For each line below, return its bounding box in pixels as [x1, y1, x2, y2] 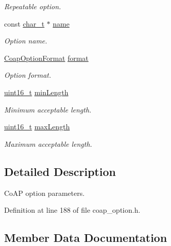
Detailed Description [4, 163, 116, 179]
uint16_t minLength [4, 86, 69, 97]
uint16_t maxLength [4, 121, 70, 132]
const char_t [4, 18, 45, 29]
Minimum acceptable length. [4, 104, 92, 115]
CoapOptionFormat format [4, 52, 89, 63]
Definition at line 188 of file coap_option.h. [4, 205, 140, 215]
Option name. [4, 35, 48, 46]
